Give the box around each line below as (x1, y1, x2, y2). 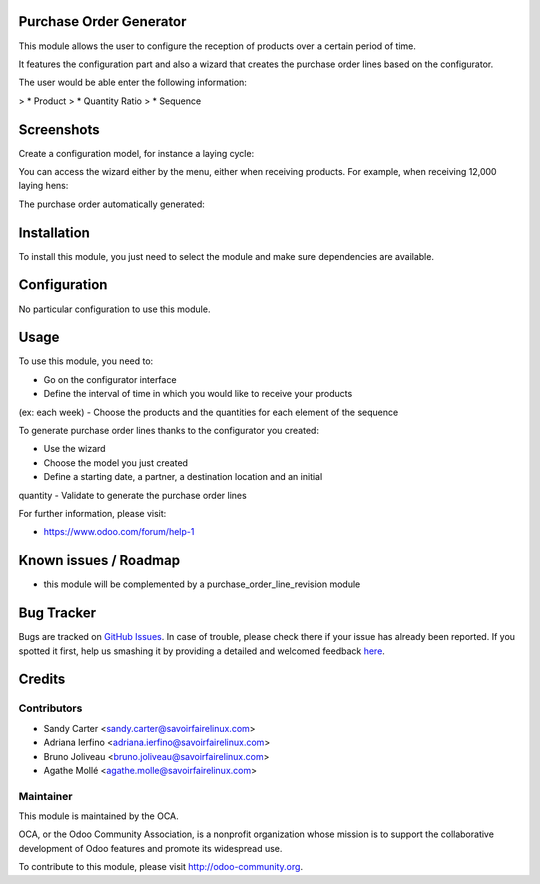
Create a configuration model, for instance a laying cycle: (18, 147, 255, 159)
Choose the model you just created (43, 456, 189, 469)
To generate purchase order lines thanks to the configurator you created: (18, 425, 320, 437)
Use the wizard (43, 443, 106, 455)
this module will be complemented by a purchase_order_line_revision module (43, 578, 361, 590)
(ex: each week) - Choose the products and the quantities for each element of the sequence (18, 406, 399, 418)
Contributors (18, 701, 83, 715)
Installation (18, 224, 90, 241)
